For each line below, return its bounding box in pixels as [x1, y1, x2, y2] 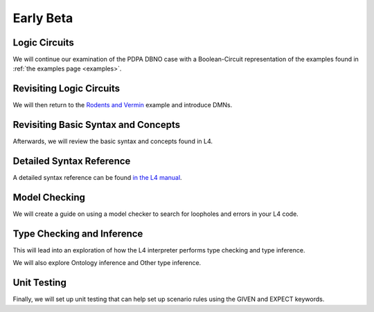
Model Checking [12, 191, 86, 203]
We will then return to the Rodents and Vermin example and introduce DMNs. [12, 101, 233, 109]
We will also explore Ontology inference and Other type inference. [12, 259, 202, 267]
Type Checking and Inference [12, 228, 143, 239]
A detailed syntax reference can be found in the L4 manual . [12, 174, 183, 182]
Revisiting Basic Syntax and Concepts [12, 119, 180, 131]
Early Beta [12, 10, 73, 26]
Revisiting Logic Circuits [12, 83, 121, 95]
